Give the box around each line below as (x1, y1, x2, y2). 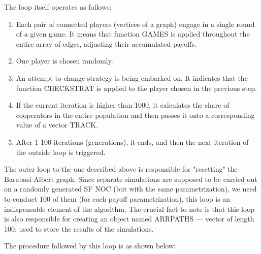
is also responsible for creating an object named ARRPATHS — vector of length (4, 213, 254, 224)
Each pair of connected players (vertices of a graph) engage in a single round (16, 18, 255, 29)
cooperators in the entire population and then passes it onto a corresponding (16, 109, 255, 120)
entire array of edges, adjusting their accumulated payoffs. (16, 38, 197, 49)
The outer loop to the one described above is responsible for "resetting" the (4, 164, 238, 174)
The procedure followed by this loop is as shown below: (4, 240, 176, 251)
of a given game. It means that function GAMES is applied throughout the (16, 28, 250, 39)
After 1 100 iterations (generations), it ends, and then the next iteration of (16, 136, 249, 147)
